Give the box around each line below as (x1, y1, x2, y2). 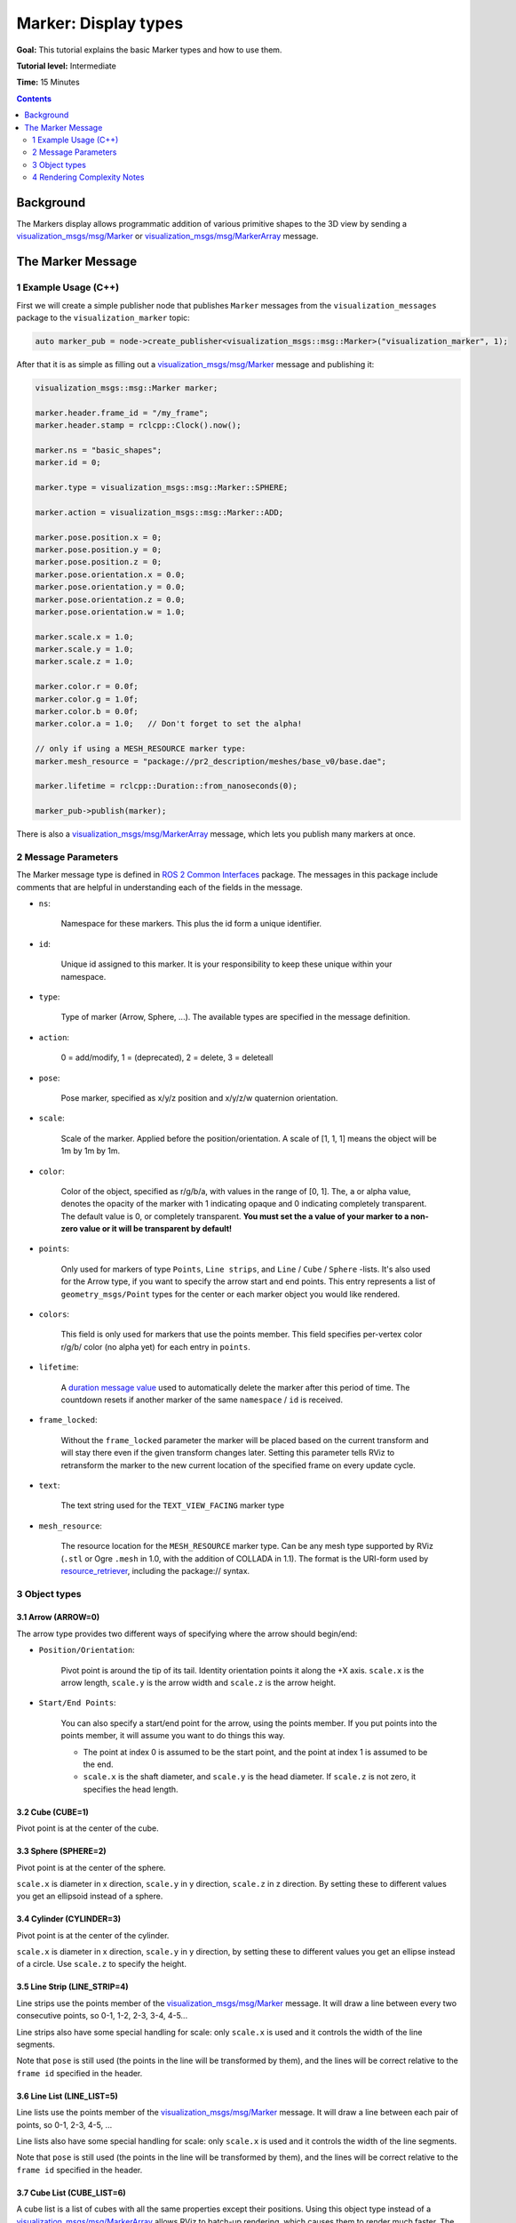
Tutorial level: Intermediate (16, 60, 117, 71)
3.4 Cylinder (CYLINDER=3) (16, 1914, 122, 1924)
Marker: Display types (16, 13, 184, 33)
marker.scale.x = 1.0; (35, 631, 134, 642)
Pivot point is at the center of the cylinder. (16, 1930, 170, 1940)
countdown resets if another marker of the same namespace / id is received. (60, 1394, 344, 1405)
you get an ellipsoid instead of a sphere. (16, 1890, 163, 1902)
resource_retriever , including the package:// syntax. (60, 1565, 250, 1576)
